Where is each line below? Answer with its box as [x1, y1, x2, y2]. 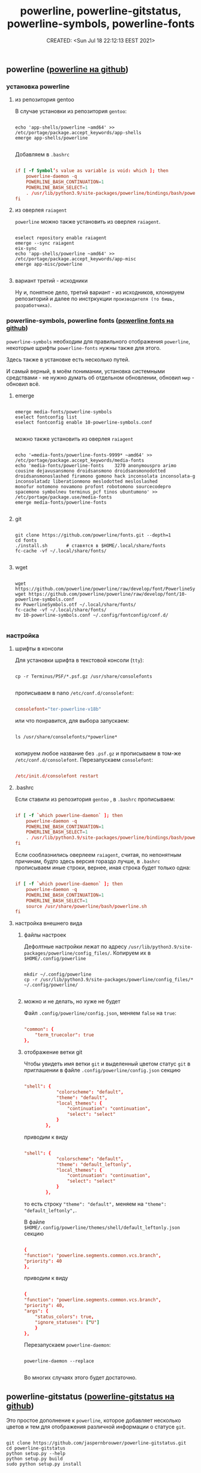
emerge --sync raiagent [14, 240, 75, 247]
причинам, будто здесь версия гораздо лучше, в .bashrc [14, 858, 161, 865]
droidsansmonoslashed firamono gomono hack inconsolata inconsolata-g [14, 473, 196, 479]
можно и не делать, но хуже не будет [23, 998, 121, 1005]
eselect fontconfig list [14, 414, 77, 420]
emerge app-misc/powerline [14, 262, 83, 268]
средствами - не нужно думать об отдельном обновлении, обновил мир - [6, 374, 195, 381]
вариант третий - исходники [14, 277, 88, 284]
